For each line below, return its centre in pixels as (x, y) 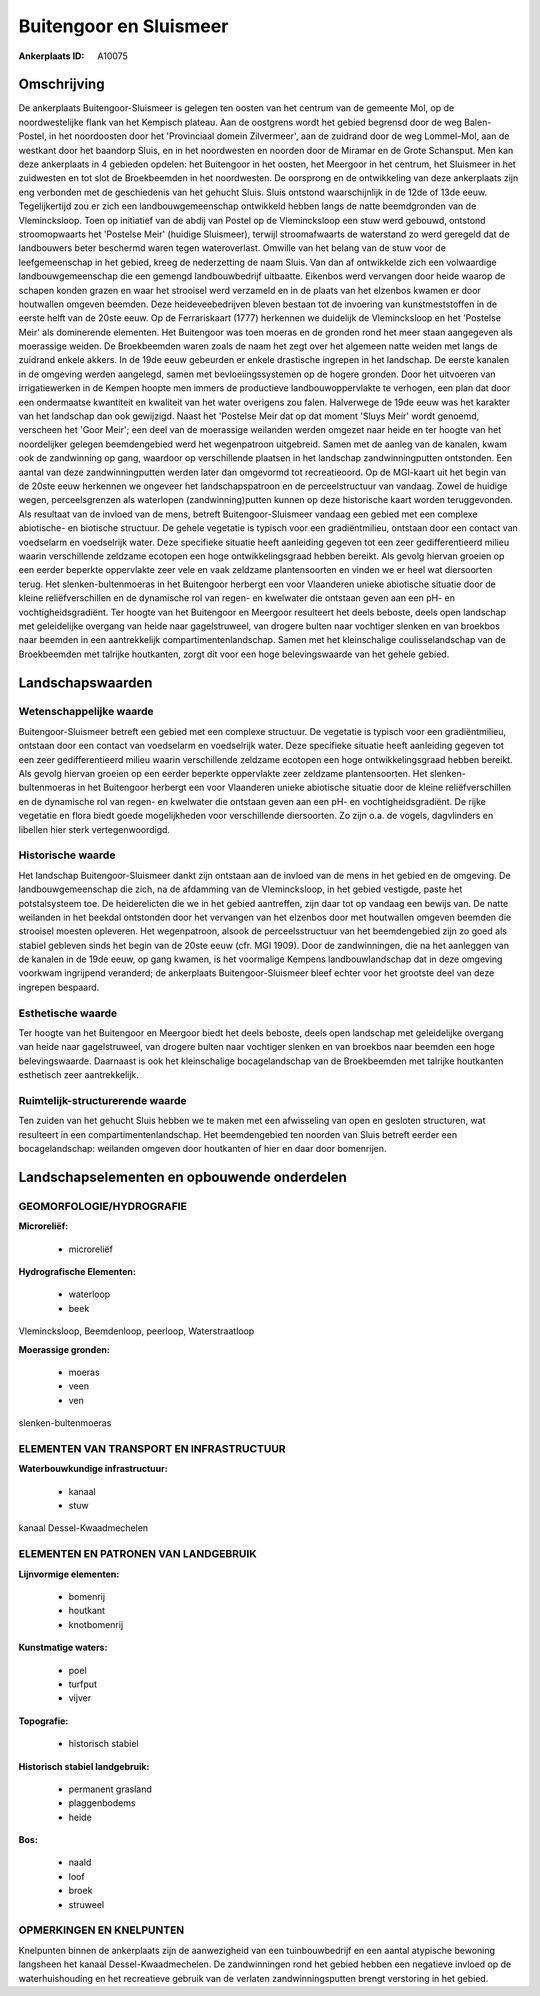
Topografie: (43, 1721)
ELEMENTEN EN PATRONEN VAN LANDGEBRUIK (137, 1554)
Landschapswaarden (85, 682)
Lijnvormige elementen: (69, 1574)
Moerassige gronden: (64, 1349)
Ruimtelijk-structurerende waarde (102, 1100)
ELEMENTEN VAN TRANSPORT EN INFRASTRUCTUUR (152, 1448)
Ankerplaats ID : (51, 56)
